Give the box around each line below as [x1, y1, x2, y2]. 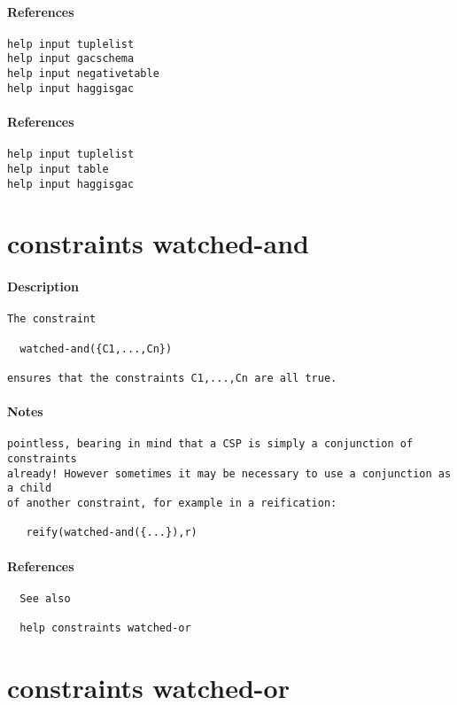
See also [19, 592, 71, 605]
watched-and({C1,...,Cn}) [19, 342, 173, 355]
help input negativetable [7, 67, 159, 81]
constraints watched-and [7, 225, 309, 261]
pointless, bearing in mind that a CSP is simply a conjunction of [7, 438, 414, 451]
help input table [7, 162, 109, 175]
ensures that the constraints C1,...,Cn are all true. [7, 371, 337, 384]
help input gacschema [7, 52, 135, 66]
